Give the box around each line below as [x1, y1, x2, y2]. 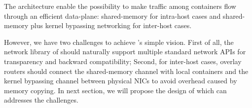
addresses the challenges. [4, 95, 78, 105]
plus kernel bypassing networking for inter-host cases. [31, 20, 192, 31]
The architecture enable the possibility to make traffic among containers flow [4, 1, 236, 11]
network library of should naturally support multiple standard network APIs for [4, 46, 246, 57]
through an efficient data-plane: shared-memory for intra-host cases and [4, 10, 221, 21]
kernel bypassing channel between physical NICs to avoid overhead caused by [4, 75, 237, 86]
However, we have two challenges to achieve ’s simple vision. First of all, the [4, 36, 234, 47]
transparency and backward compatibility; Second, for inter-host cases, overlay [4, 56, 242, 66]
